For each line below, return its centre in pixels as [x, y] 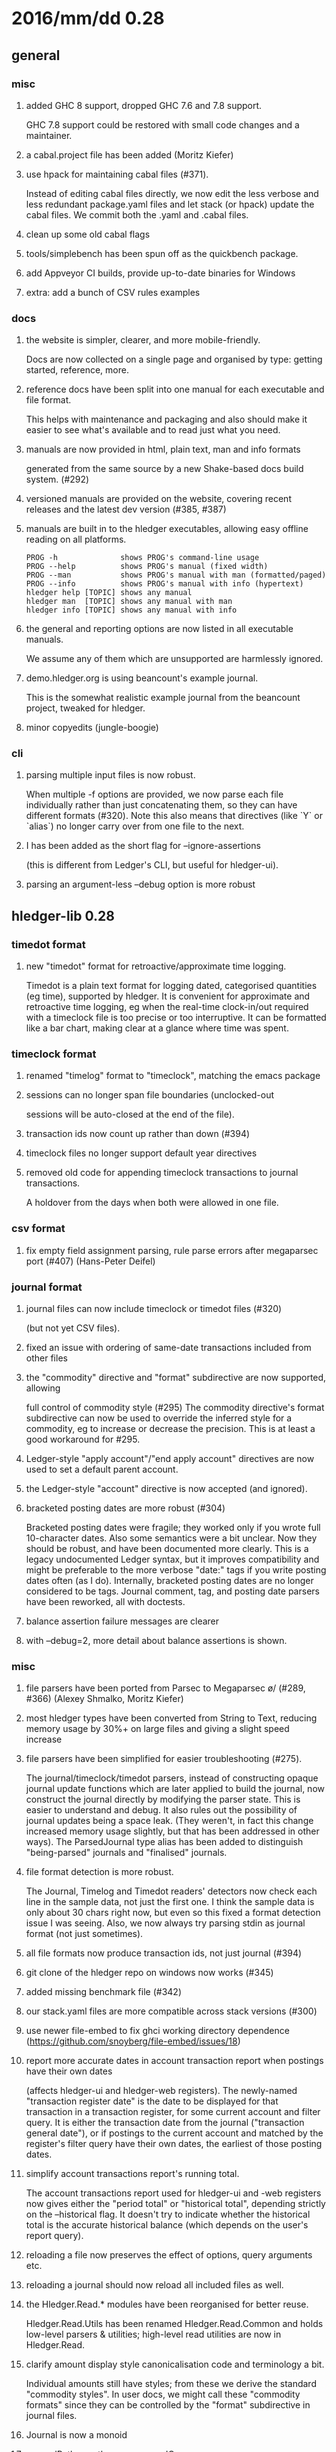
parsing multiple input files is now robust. [110, 775]
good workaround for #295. [83, 1439]
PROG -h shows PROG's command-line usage [142, 558]
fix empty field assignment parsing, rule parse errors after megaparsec [172, 1250]
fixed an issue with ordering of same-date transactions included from [168, 1348]
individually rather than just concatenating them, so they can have [161, 805]
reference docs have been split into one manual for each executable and [175, 389]
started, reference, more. [77, 370]
